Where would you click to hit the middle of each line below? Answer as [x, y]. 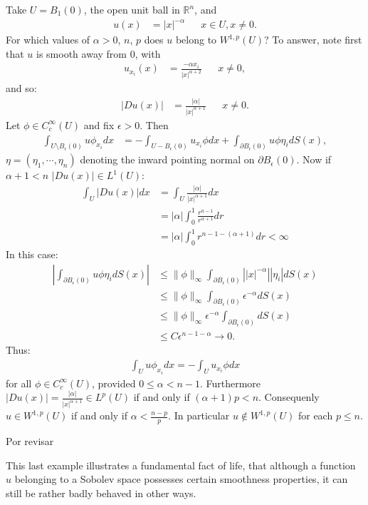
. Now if [314, 159]
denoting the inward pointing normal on [167, 159]
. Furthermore [230, 383]
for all [19, 383]
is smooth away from [82, 53]
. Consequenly [289, 397]
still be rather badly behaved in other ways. [101, 493]
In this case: [32, 254]
